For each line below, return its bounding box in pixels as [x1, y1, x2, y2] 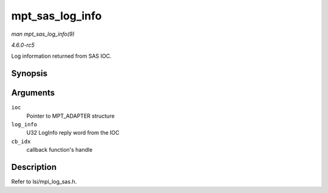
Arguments [11, 88, 55, 98]
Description [11, 162, 57, 172]
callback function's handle [26, 146, 93, 154]
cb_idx [11, 138, 31, 145]
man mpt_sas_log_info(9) [11, 30, 75, 38]
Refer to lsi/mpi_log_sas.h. [11, 178, 77, 185]
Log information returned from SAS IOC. [11, 52, 112, 60]
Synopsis [11, 69, 48, 79]
